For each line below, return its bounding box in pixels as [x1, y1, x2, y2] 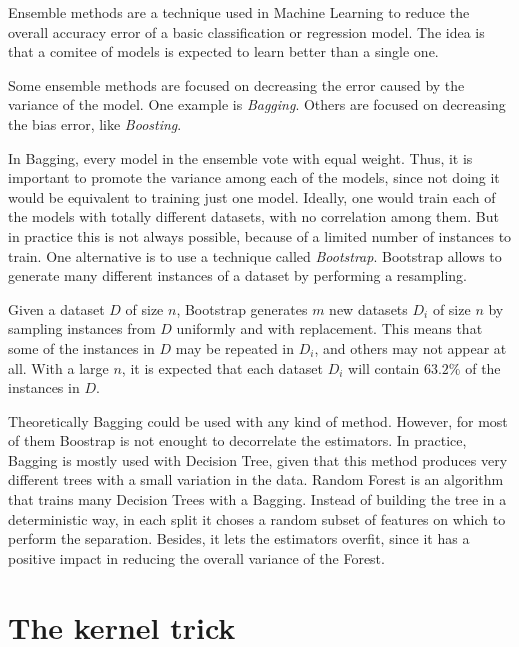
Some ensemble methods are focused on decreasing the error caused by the [8, 74, 465, 95]
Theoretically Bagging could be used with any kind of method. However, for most [8, 410, 508, 431]
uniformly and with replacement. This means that [176, 318, 483, 339]
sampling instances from [8, 318, 156, 339]
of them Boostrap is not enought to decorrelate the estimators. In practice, [8, 430, 467, 451]
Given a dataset [8, 298, 105, 319]
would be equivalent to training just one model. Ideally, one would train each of [8, 186, 496, 207]
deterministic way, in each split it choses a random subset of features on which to [8, 508, 506, 529]
